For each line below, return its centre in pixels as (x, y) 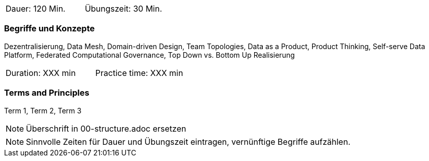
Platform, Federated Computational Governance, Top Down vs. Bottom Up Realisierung (149, 55)
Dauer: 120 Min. (36, 9)
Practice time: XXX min (139, 73)
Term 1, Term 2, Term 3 (43, 110)
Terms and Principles (47, 93)
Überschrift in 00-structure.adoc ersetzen (106, 128)
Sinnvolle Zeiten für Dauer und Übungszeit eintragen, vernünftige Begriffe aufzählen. (188, 142)
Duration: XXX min (41, 73)
